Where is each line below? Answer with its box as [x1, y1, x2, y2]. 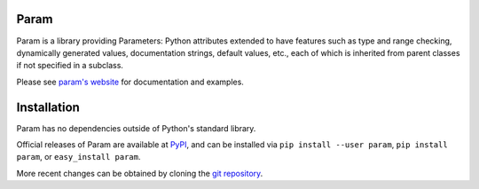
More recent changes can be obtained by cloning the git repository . [16, 168, 263, 178]
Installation [16, 99, 80, 114]
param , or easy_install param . [16, 152, 141, 162]
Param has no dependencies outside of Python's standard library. [16, 122, 256, 133]
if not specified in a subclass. [16, 60, 124, 71]
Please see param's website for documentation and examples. [16, 76, 244, 87]
